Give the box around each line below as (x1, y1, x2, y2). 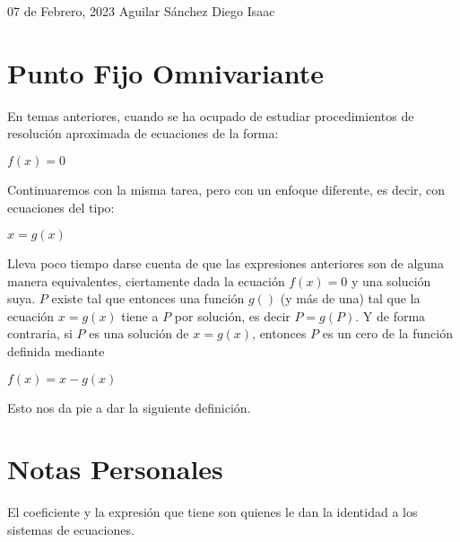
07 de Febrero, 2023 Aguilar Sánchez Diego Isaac (7, 2, 275, 20)
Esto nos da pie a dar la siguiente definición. (7, 398, 251, 416)
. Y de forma (355, 306, 426, 325)
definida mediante (7, 342, 105, 361)
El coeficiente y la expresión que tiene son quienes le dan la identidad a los (7, 503, 418, 521)
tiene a (121, 306, 159, 325)
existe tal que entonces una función (51, 289, 245, 308)
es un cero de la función (322, 324, 453, 343)
